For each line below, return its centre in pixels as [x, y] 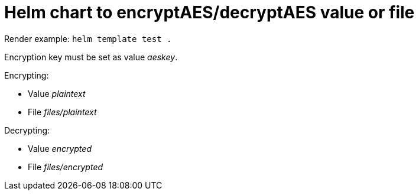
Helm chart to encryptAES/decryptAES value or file [209, 12]
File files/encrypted [66, 167]
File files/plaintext [62, 112]
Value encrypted [60, 148]
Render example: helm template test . [88, 38]
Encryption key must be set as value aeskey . [91, 57]
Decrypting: [27, 130]
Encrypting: [27, 75]
